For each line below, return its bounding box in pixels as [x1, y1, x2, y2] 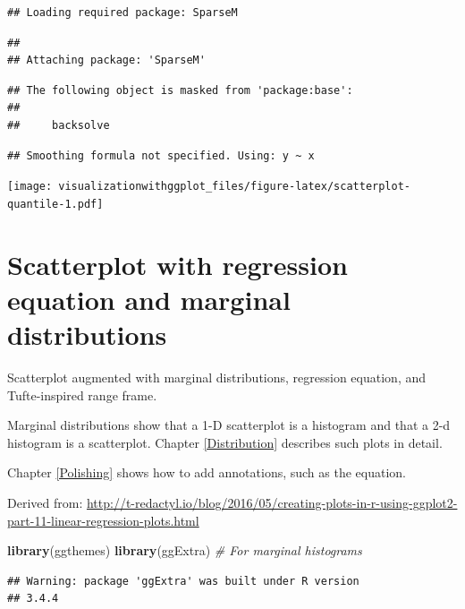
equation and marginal [7, 280, 291, 317]
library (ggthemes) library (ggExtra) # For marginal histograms [7, 541, 362, 560]
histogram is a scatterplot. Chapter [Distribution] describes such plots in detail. [7, 433, 443, 451]
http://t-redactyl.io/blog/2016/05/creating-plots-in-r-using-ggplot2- [86, 493, 458, 511]
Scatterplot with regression [7, 245, 348, 282]
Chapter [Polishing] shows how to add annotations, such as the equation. [7, 463, 407, 482]
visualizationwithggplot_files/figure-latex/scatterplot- [58, 180, 411, 193]
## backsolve [7, 118, 110, 132]
